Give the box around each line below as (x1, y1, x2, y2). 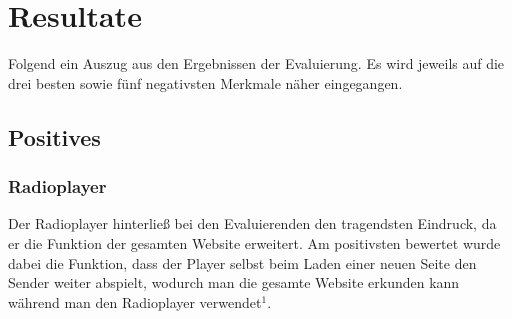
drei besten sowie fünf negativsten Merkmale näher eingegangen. (8, 72, 403, 93)
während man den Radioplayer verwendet (8, 291, 262, 312)
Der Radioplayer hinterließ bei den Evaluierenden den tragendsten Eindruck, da (8, 213, 497, 234)
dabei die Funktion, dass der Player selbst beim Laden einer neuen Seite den (8, 252, 477, 273)
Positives (8, 121, 101, 152)
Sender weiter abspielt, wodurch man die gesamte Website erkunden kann (8, 272, 460, 293)
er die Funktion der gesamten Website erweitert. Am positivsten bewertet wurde (8, 232, 501, 253)
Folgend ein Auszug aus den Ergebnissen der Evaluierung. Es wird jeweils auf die (8, 53, 505, 74)
